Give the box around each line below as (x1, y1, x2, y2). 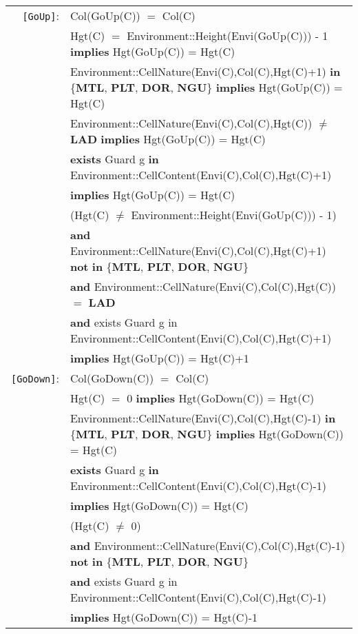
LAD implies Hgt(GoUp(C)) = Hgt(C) (70, 131, 266, 147)
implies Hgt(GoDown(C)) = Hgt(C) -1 (70, 609, 257, 625)
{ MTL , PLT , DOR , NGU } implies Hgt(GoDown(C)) (70, 426, 344, 442)
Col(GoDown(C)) (70, 370, 154, 386)
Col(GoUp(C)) (70, 8, 140, 23)
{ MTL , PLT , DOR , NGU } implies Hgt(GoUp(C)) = (70, 79, 343, 95)
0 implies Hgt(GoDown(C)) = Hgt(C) (127, 390, 315, 406)
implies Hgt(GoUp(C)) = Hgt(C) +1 (70, 350, 249, 366)
